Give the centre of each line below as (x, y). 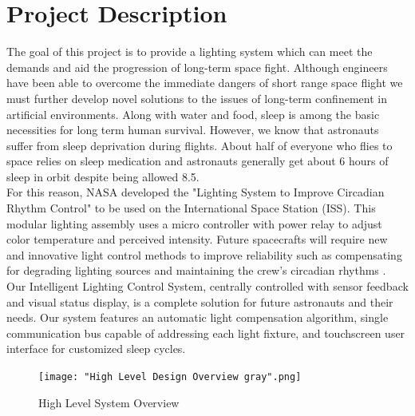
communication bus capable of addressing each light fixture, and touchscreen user (206, 333)
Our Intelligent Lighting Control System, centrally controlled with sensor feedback (207, 286)
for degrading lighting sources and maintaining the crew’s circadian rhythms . (196, 270)
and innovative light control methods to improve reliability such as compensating (204, 254)
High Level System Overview (109, 402)
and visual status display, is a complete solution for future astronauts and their (200, 301)
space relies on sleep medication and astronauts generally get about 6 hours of (198, 161)
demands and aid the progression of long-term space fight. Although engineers (197, 67)
